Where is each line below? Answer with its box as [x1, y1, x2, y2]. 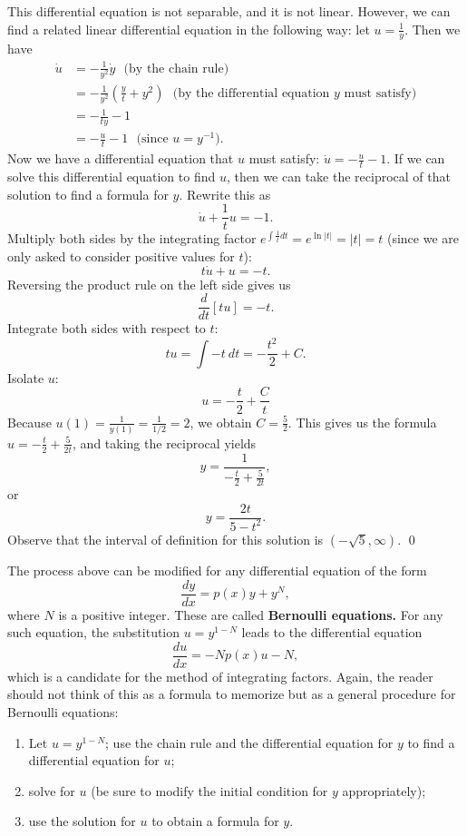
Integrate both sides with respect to [7, 319, 206, 338]
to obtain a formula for [151, 811, 279, 831]
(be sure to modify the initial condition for [91, 781, 328, 800]
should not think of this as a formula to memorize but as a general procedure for [7, 684, 456, 703]
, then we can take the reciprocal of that [226, 167, 451, 186]
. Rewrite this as [179, 184, 271, 203]
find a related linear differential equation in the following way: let [7, 19, 370, 38]
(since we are [386, 229, 459, 248]
